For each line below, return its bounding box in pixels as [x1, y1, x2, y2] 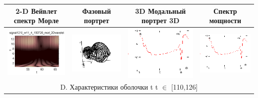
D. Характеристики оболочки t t [60, 82, 158, 92]
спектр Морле [13, 15, 59, 26]
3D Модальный [135, 5, 186, 16]
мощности [209, 15, 242, 26]
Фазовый [82, 5, 111, 16]
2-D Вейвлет [15, 5, 57, 16]
